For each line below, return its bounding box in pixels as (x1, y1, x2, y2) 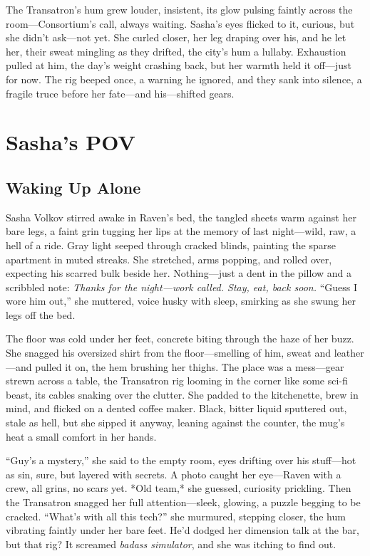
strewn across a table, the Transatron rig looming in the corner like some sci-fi (6, 373, 348, 388)
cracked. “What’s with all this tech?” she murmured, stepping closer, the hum (6, 508, 346, 523)
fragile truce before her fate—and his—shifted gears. (6, 85, 235, 100)
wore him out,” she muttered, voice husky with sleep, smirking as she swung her (6, 293, 356, 308)
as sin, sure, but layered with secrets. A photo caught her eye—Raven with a (6, 466, 341, 481)
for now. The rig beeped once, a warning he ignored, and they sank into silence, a (6, 71, 362, 86)
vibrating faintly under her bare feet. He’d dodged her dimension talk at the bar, (6, 523, 359, 537)
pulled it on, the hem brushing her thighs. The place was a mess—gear (35, 359, 344, 374)
